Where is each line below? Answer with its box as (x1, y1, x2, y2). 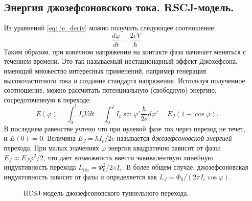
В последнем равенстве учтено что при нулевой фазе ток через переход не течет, (4, 123, 246, 133)
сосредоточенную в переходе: (4, 94, 91, 104)
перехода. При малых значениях (4, 142, 99, 152)
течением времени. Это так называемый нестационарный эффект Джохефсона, (4, 56, 238, 66)
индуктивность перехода (4, 162, 76, 172)
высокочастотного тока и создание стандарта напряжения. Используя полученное (4, 75, 245, 85)
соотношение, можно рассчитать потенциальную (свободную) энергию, (4, 85, 217, 95)
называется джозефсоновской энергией (116, 133, 232, 143)
